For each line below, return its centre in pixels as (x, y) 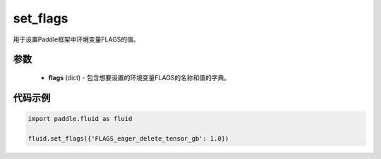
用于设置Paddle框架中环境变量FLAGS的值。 (77, 39)
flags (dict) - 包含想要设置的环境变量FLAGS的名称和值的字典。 (139, 77)
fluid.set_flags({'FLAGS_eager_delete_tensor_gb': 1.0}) (128, 138)
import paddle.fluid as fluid (80, 119)
